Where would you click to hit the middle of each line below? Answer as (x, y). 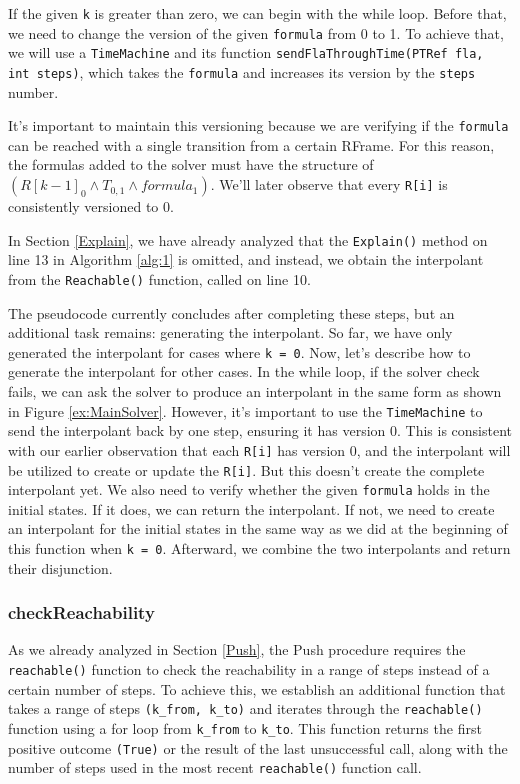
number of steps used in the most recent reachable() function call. (215, 767)
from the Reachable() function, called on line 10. (159, 278)
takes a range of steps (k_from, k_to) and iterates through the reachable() (245, 708)
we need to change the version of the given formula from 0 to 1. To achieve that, (256, 32)
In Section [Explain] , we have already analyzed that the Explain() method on (248, 239)
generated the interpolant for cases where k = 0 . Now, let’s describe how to (239, 351)
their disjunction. (60, 567)
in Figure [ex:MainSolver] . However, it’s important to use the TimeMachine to (245, 410)
